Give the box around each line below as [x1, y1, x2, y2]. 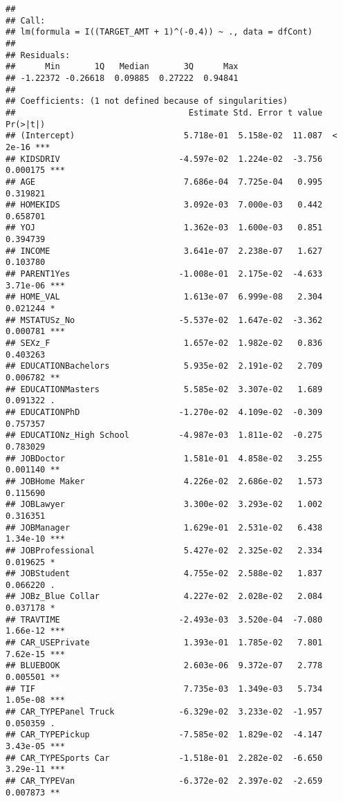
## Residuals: [6, 50, 71, 60]
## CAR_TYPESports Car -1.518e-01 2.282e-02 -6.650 [6, 753, 323, 763]
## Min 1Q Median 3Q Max [6, 62, 239, 72]
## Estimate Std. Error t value [6, 107, 323, 118]
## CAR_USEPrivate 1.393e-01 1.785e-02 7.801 [6, 638, 323, 648]
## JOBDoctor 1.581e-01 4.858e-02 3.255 [6, 453, 323, 463]
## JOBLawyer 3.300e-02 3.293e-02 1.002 [6, 499, 323, 510]
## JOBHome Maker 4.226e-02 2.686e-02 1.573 [6, 476, 323, 486]
